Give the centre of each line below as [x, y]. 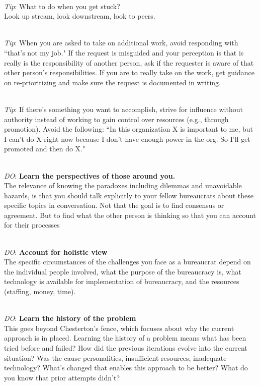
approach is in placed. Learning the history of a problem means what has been [125, 338]
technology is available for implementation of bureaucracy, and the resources [122, 281]
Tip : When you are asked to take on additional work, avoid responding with [121, 43]
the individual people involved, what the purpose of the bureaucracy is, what [123, 271]
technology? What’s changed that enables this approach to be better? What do [126, 368]
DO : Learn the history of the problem [70, 318]
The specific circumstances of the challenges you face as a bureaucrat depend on [127, 262]
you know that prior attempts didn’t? [62, 377]
